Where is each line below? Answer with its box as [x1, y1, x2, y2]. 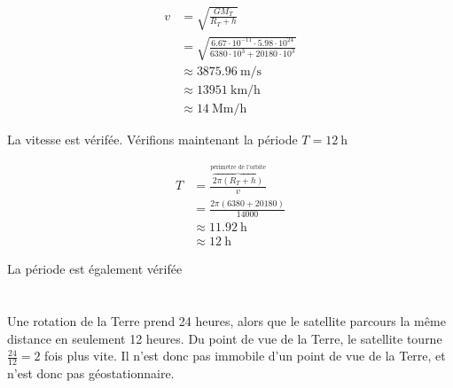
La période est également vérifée [7, 260, 183, 278]
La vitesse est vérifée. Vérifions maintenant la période [7, 130, 298, 149]
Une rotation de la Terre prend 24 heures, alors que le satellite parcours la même [7, 312, 446, 330]
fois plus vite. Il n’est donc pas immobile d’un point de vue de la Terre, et [44, 346, 446, 365]
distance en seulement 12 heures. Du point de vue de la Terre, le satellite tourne [7, 329, 442, 347]
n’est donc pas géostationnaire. [7, 364, 175, 383]
